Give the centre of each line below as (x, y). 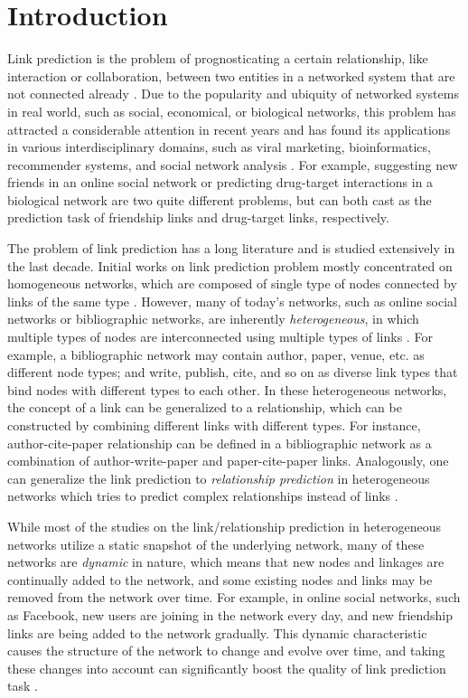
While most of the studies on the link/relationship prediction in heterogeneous (225, 526)
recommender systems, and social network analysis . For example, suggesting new (233, 164)
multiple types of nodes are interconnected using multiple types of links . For (220, 337)
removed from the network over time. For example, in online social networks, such (234, 597)
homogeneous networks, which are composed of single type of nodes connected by (232, 283)
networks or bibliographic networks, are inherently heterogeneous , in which (213, 319)
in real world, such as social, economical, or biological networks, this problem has (232, 111)
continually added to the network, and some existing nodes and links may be (220, 579)
